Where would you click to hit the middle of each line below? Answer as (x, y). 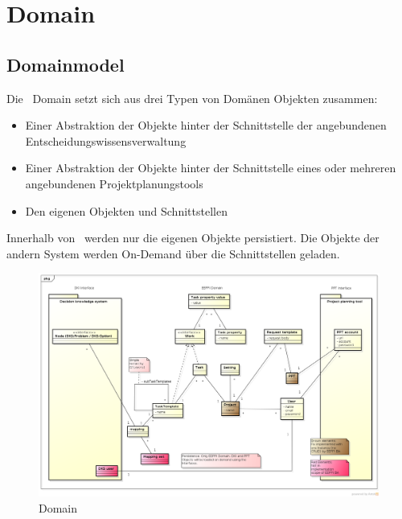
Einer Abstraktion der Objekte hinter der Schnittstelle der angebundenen (206, 125)
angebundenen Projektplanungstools (114, 183)
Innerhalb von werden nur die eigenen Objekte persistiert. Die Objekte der (193, 238)
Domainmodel (66, 64)
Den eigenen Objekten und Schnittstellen (126, 210)
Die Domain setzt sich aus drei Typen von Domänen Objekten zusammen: (192, 98)
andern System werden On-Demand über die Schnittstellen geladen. (173, 253)
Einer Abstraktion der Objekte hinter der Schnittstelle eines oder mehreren (211, 168)
